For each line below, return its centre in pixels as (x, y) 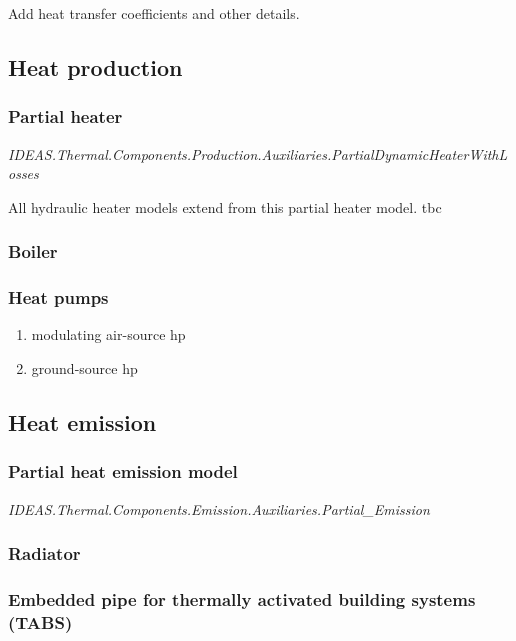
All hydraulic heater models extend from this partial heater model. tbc (225, 206)
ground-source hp (84, 368)
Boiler (33, 251)
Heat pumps (58, 297)
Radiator (44, 553)
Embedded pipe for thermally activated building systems (242, 598)
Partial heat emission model (123, 471)
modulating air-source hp (108, 334)
